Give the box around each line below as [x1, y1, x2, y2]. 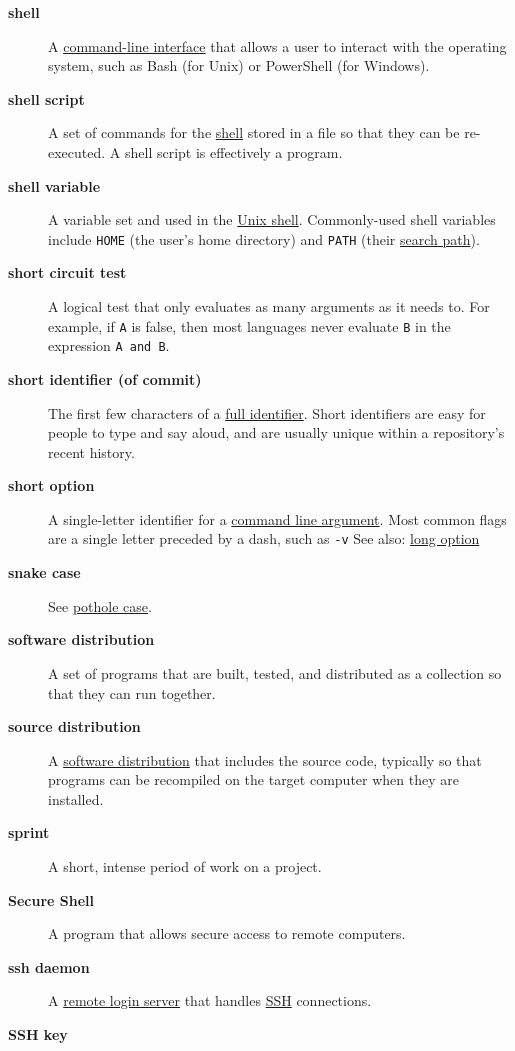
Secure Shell [8, 889, 95, 910]
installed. [48, 788, 104, 809]
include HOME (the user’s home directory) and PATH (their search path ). [48, 228, 480, 249]
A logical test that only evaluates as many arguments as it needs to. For [48, 296, 490, 316]
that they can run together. [48, 682, 216, 703]
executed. [48, 141, 106, 162]
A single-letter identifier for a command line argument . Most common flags [48, 508, 507, 529]
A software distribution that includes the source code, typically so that [48, 749, 482, 770]
